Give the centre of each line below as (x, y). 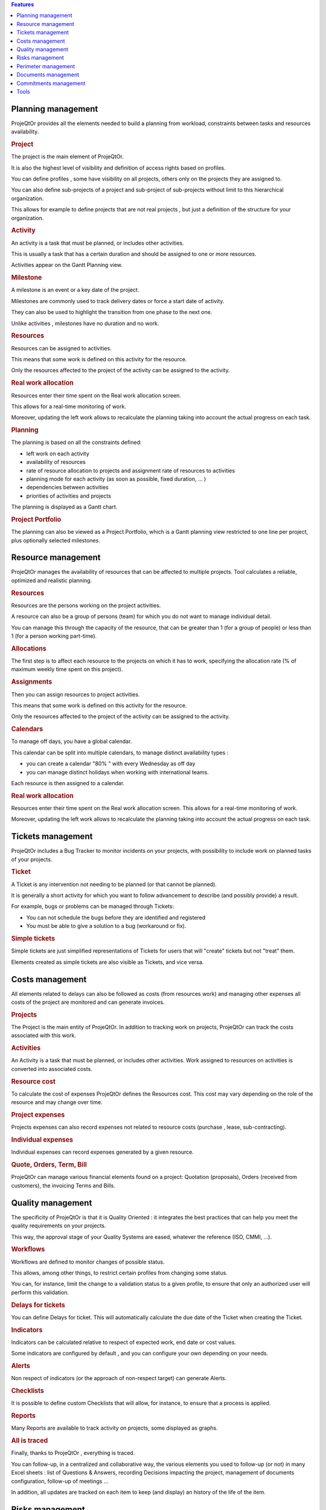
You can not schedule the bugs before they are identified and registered (116, 917)
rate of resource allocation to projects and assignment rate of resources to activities (131, 471)
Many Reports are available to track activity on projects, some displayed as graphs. (114, 1428)
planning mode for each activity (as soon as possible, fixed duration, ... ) (116, 479)
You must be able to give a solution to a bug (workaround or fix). (106, 926)
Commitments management (51, 83)
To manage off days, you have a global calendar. (72, 741)
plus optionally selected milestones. (56, 540)
